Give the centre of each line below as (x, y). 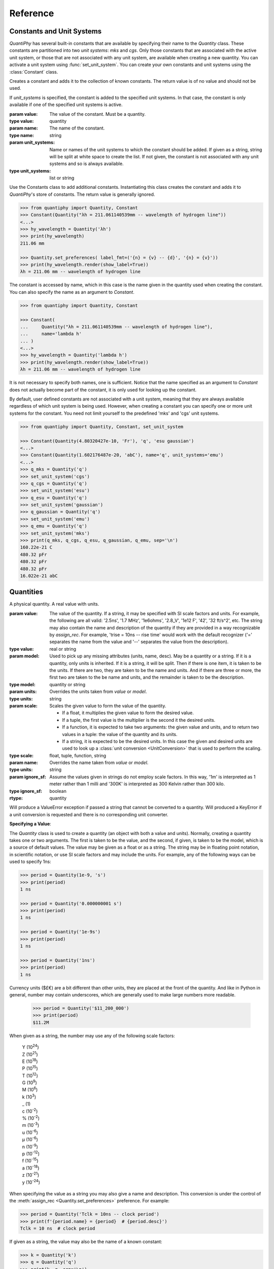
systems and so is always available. (87, 164)
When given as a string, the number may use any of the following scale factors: (92, 1036)
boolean (58, 791)
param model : (24, 656)
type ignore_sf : (26, 791)
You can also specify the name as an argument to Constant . (72, 292)
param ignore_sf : (28, 777)
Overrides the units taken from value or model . (98, 692)
